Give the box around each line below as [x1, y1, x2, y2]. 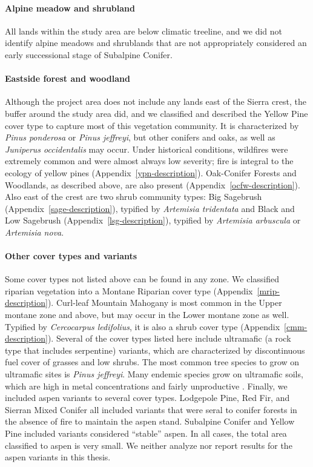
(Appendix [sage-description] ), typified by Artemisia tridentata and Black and [5, 202, 295, 214]
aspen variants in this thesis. [5, 451, 111, 463]
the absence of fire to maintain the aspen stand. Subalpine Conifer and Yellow [5, 415, 295, 428]
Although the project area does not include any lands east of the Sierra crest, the [5, 95, 306, 108]
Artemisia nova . [5, 225, 64, 238]
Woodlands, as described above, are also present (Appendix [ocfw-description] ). [5, 178, 300, 191]
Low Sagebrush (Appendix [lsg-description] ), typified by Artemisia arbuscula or [5, 214, 301, 227]
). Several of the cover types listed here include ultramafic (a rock [47, 332, 291, 345]
